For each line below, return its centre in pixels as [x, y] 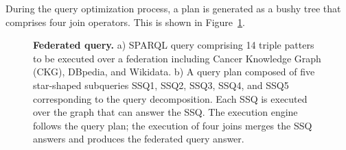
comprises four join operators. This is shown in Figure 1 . [125, 22]
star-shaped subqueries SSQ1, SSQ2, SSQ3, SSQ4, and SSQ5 [161, 85]
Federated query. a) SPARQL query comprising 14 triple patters [174, 45]
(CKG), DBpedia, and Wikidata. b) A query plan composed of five [174, 72]
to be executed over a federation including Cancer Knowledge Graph [177, 58]
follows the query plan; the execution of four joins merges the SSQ [173, 125]
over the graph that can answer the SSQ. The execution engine [165, 112]
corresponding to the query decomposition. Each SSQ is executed [170, 98]
